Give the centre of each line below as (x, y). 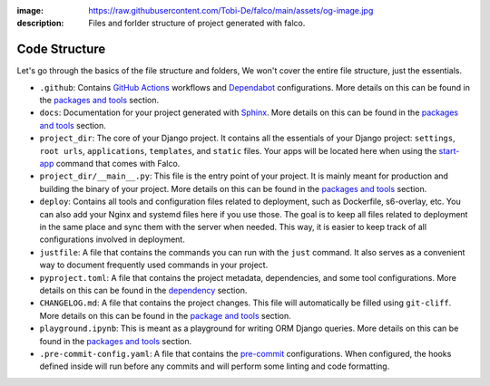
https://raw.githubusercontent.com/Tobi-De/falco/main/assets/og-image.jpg (231, 10)
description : (40, 24)
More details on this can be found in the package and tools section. (166, 315)
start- (449, 150)
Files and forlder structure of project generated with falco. (197, 24)
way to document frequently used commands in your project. (154, 265)
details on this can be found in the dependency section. (143, 290)
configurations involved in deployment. (112, 239)
